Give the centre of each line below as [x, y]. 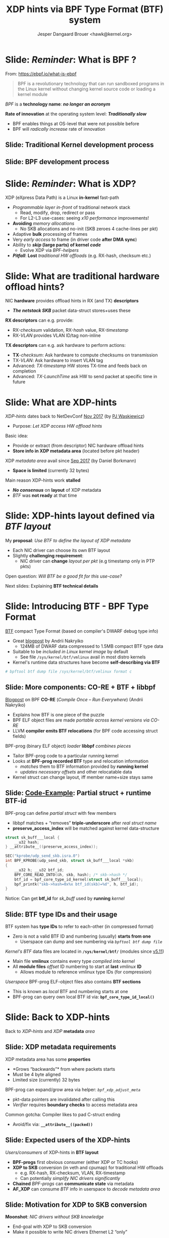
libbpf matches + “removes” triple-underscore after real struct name [84, 823]
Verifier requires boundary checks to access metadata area [75, 1105]
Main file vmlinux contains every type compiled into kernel [74, 961]
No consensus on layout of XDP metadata [57, 490]
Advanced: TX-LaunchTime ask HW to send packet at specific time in [85, 377]
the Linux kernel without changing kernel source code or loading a [87, 89]
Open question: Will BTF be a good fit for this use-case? [64, 576]
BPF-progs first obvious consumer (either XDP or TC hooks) [75, 1162]
